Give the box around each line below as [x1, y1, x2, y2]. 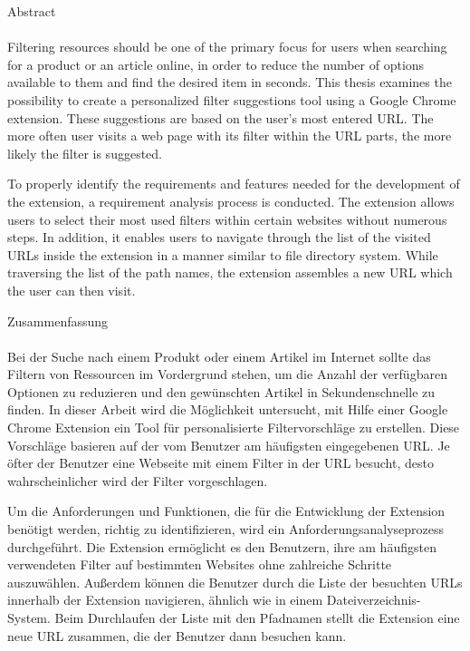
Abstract [7, 2, 56, 20]
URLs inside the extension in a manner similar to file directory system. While [7, 245, 438, 264]
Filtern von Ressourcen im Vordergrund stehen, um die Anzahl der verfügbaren [7, 364, 447, 384]
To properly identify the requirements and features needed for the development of [7, 174, 460, 193]
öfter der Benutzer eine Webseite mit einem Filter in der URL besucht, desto [7, 453, 434, 472]
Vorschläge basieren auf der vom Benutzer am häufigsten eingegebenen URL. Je [7, 435, 450, 454]
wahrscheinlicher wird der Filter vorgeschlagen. [7, 471, 268, 490]
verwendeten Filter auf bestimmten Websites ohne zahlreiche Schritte [7, 555, 392, 574]
